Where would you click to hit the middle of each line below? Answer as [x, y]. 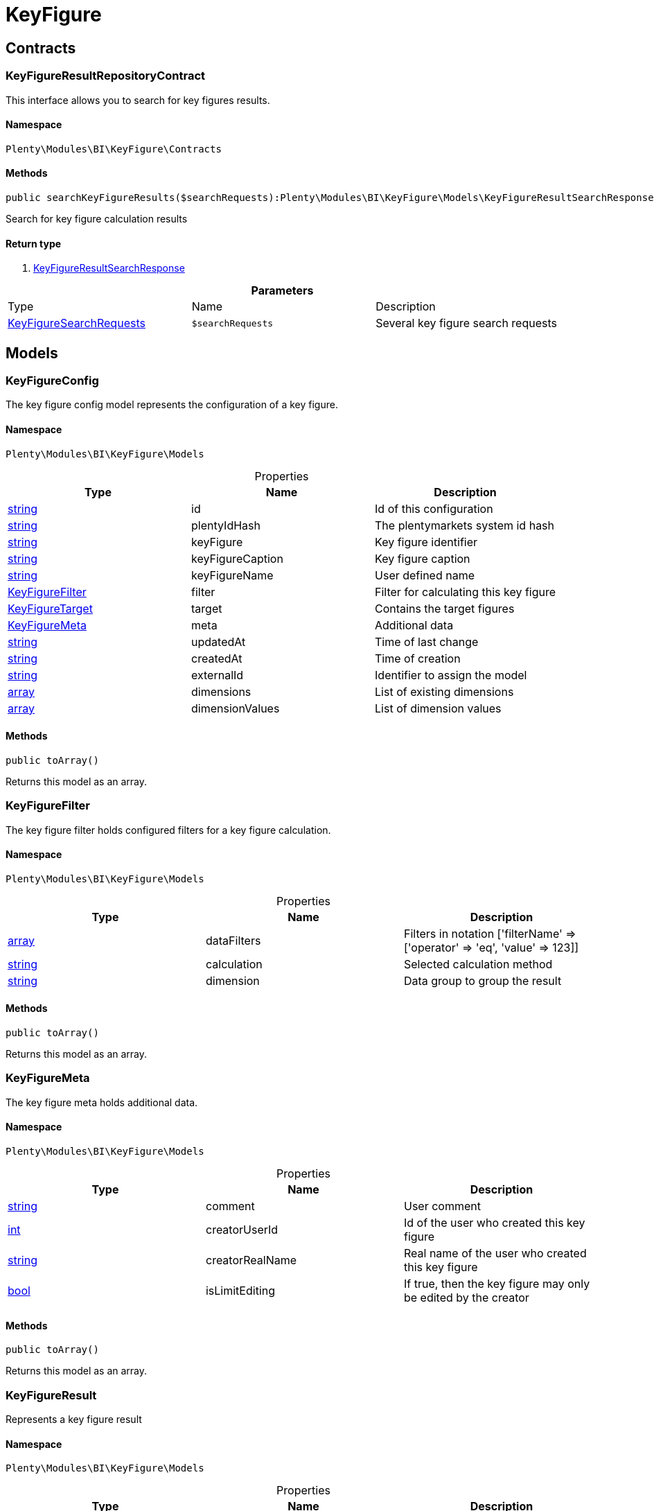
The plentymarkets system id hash [465, 525]
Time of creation [418, 658]
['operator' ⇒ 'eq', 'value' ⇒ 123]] [491, 947]
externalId [218, 675]
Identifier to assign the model [451, 675]
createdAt [217, 658]
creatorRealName [251, 1260]
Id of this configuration [434, 508]
